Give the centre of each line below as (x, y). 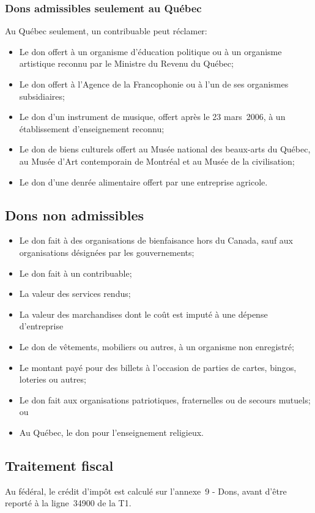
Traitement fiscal (59, 465)
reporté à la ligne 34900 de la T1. (68, 503)
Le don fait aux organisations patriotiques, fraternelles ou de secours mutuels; (165, 399)
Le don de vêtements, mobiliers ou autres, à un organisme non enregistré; (157, 346)
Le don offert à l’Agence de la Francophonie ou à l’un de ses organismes (154, 84)
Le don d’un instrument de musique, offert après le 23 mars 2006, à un (152, 117)
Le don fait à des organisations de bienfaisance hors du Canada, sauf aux (156, 240)
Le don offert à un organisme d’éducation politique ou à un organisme (150, 51)
